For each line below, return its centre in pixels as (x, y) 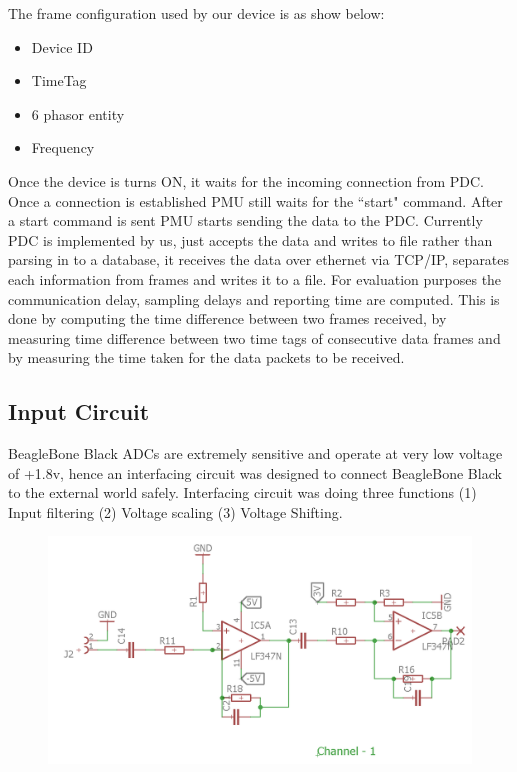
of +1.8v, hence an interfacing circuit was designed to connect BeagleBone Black (255, 472)
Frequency (63, 147)
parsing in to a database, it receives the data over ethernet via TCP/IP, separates (259, 259)
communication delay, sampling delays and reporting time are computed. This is (254, 298)
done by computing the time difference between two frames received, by (227, 318)
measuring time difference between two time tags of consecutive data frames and (254, 337)
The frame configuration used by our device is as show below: (196, 13)
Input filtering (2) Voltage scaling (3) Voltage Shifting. (175, 511)
